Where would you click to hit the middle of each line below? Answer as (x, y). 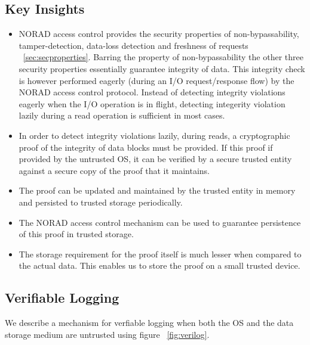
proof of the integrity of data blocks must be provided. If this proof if (146, 147)
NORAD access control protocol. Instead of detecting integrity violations (152, 92)
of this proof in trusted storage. (76, 234)
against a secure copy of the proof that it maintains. (114, 170)
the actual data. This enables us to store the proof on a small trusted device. (159, 265)
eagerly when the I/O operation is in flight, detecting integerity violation (152, 103)
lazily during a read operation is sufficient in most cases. (122, 115)
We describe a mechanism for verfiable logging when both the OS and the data (149, 323)
